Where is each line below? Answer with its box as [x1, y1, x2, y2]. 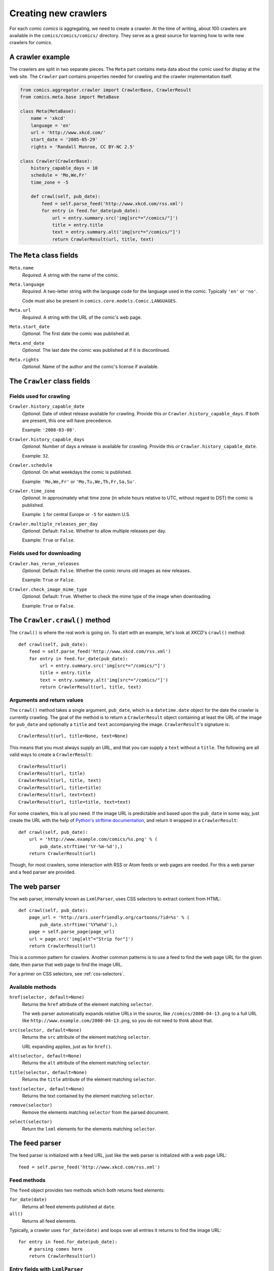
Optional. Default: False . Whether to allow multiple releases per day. [22, 528, 167, 534]
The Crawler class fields [9, 377, 91, 385]
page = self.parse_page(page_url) [28, 929, 115, 935]
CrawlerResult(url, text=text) [18, 792, 96, 798]
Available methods [9, 983, 57, 990]
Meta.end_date [9, 340, 45, 346]
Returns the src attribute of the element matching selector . [22, 1034, 151, 1040]
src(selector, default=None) [9, 1027, 82, 1033]
